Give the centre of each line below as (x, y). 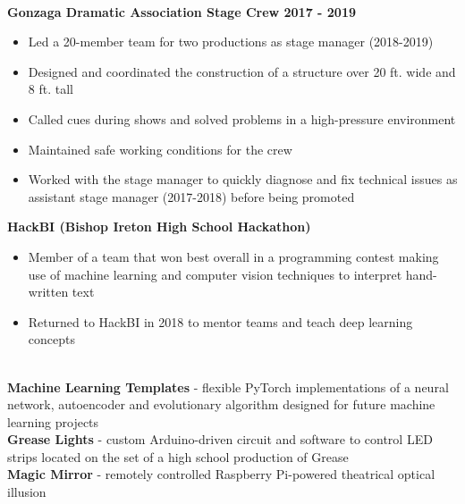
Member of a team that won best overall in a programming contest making (233, 256)
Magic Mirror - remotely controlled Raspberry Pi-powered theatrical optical (221, 474)
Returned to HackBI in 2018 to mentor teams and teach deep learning (220, 321)
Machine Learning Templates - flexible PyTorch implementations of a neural (228, 386)
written (48, 292)
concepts (51, 339)
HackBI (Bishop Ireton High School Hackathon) (159, 227)
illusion (27, 492)
